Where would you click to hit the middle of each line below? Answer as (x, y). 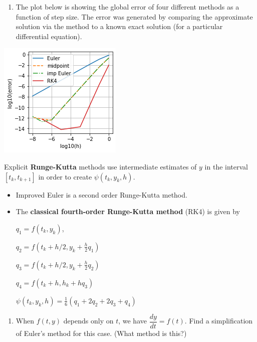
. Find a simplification (219, 321)
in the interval (226, 166)
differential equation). (49, 36)
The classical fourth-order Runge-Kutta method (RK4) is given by (128, 211)
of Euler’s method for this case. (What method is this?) (101, 333)
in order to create (65, 176)
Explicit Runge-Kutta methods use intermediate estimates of (100, 166)
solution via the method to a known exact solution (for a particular (119, 26)
